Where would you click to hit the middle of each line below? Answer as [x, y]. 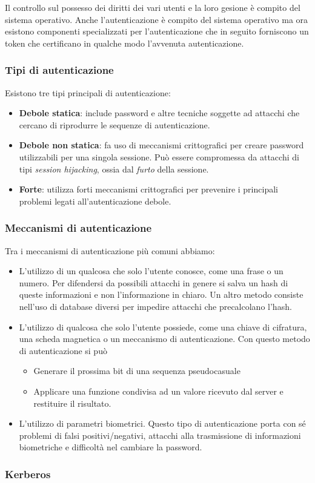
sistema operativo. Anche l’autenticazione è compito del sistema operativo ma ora [157, 19]
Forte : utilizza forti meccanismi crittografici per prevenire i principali [148, 189]
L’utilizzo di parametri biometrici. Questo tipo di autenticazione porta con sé [162, 423]
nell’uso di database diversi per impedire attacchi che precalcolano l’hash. [155, 306]
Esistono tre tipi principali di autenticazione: [88, 92]
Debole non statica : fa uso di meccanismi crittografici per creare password [161, 145]
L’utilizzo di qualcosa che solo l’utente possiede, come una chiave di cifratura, [163, 327]
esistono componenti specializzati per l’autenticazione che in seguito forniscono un [157, 31]
